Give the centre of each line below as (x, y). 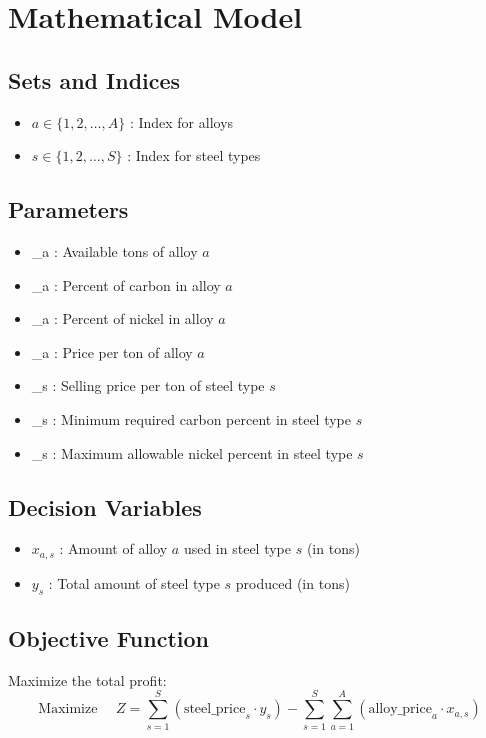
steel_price (214, 709)
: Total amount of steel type (134, 582)
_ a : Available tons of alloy (114, 250)
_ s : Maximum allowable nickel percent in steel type (192, 452)
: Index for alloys (181, 121)
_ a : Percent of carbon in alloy (126, 284)
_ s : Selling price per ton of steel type (148, 385)
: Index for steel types (194, 155)
